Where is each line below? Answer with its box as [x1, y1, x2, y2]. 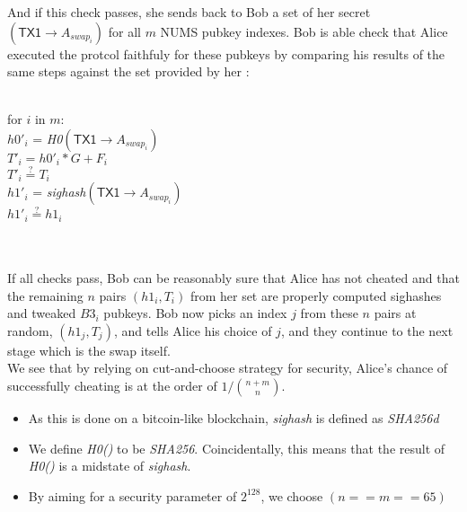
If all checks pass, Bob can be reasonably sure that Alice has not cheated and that [7, 268, 460, 287]
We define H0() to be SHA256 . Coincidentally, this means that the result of [28, 438, 445, 457]
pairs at [374, 304, 417, 322]
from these [300, 304, 358, 322]
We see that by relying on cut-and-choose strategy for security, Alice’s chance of [7, 358, 448, 377]
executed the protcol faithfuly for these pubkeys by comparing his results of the [7, 44, 445, 63]
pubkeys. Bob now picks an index [103, 304, 287, 322]
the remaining [7, 286, 84, 305]
